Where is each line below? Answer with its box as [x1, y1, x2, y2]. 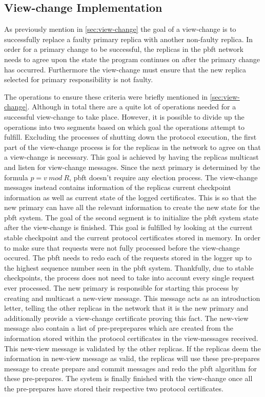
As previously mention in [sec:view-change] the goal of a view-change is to [4, 24, 236, 34]
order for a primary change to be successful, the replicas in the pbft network [4, 44, 243, 54]
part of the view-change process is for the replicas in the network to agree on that [4, 141, 261, 152]
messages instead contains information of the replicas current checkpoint [4, 182, 231, 193]
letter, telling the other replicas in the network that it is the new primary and [4, 303, 249, 313]
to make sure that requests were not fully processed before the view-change [4, 242, 240, 253]
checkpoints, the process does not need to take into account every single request [4, 272, 255, 283]
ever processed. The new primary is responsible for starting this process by [4, 282, 239, 293]
